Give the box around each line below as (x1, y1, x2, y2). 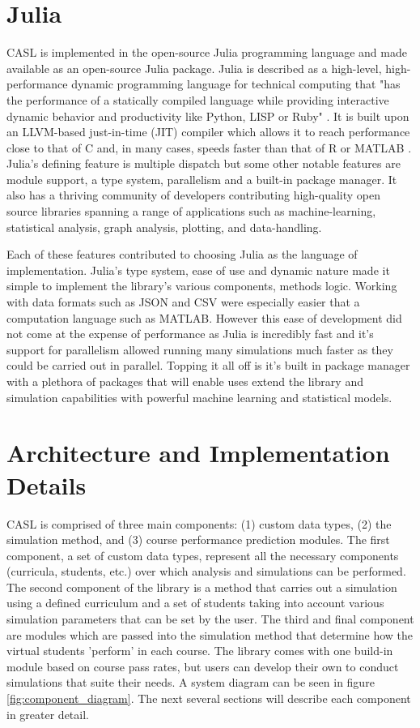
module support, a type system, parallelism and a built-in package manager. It (6, 170, 397, 187)
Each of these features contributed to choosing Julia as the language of (6, 246, 358, 263)
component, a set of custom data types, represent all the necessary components (6, 546, 399, 563)
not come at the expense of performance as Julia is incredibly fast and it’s (6, 325, 374, 342)
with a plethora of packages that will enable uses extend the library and (6, 373, 363, 389)
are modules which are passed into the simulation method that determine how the (6, 626, 414, 643)
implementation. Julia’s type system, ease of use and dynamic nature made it (6, 261, 390, 278)
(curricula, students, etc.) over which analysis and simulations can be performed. (6, 563, 406, 580)
